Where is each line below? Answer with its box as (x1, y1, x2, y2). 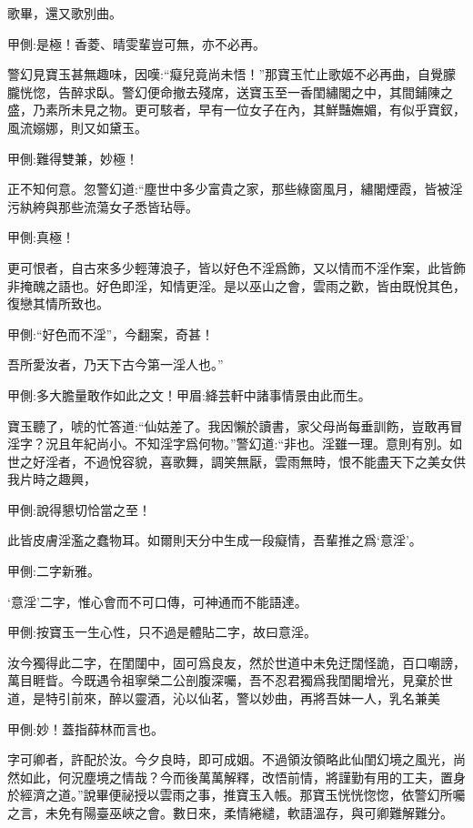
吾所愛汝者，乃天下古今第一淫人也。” (7, 355, 224, 374)
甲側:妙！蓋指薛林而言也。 (7, 719, 164, 738)
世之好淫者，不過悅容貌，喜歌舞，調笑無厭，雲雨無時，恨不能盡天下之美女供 (7, 451, 466, 470)
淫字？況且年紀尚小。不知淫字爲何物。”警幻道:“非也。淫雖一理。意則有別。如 (7, 434, 463, 453)
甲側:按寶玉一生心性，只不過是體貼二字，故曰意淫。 (7, 622, 317, 641)
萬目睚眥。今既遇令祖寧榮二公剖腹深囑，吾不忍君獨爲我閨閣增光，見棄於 (7, 671, 440, 690)
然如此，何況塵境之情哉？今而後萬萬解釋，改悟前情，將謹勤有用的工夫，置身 (7, 767, 466, 786)
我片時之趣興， (7, 470, 96, 489)
